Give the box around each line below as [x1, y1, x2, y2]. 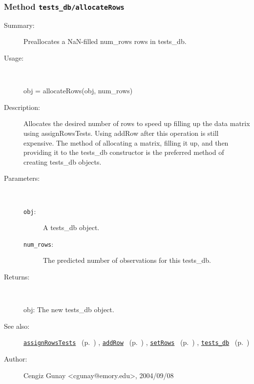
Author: [4, 354, 27, 364]
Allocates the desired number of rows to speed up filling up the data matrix [23, 118, 250, 128]
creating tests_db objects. [23, 156, 102, 167]
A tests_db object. [43, 222, 100, 233]
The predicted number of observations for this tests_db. [43, 255, 211, 265]
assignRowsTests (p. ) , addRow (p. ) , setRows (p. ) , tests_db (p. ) [23, 337, 250, 347]
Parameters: [4, 173, 40, 183]
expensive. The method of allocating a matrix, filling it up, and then [23, 137, 229, 148]
